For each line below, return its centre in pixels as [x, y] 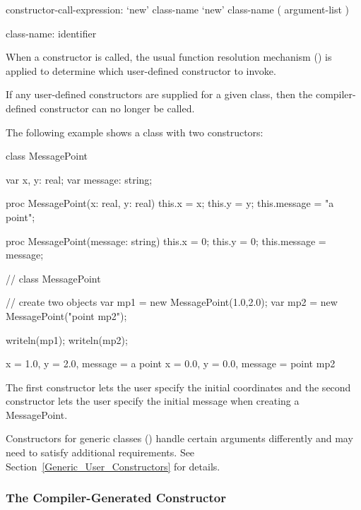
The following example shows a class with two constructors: [135, 132]
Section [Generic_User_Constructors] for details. [113, 466]
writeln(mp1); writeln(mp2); [67, 339]
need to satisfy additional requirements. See [100, 452]
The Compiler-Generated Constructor [116, 498]
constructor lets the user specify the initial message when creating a [153, 401]
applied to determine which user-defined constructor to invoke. [141, 70]
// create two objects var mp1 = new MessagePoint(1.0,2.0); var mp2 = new [172, 302]
